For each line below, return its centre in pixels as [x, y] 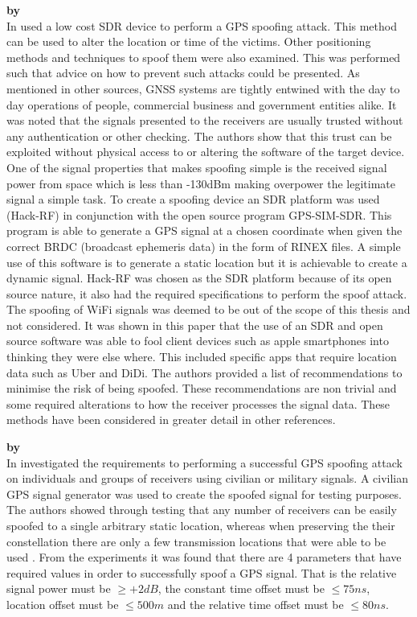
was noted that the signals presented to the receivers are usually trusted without [205, 120]
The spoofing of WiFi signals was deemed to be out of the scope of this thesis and [208, 309]
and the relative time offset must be [256, 604]
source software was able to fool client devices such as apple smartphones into [198, 341]
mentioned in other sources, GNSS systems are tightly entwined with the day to [203, 88]
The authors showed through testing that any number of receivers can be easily [202, 510]
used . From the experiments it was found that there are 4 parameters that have [204, 557]
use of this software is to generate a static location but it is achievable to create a [207, 262]
